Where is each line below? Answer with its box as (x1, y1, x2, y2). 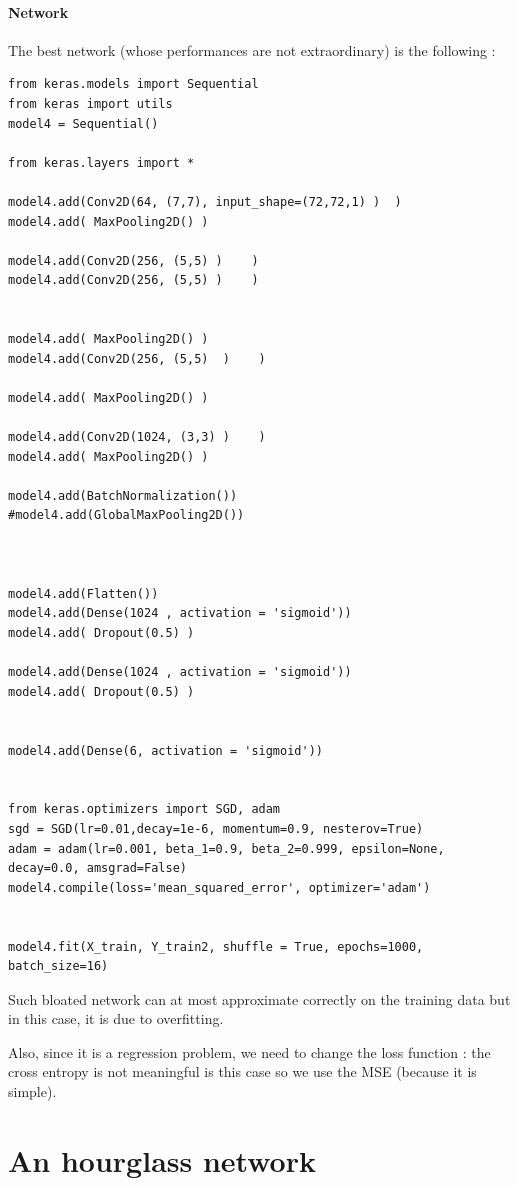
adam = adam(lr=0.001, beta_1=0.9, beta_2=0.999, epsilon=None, (8, 841, 445, 856)
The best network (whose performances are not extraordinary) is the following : (8, 39, 496, 60)
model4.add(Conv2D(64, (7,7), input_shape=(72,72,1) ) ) (8, 194, 402, 209)
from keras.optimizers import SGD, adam (8, 802, 281, 817)
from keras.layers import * (8, 155, 195, 170)
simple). (8, 1081, 57, 1102)
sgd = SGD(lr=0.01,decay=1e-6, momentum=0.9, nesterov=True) (8, 821, 424, 836)
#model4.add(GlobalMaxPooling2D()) (8, 508, 245, 523)
